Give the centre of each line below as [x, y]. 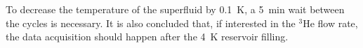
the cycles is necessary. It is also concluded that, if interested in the [151, 23]
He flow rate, [330, 23]
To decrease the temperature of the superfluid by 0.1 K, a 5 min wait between [175, 9]
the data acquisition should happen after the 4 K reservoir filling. [147, 37]
